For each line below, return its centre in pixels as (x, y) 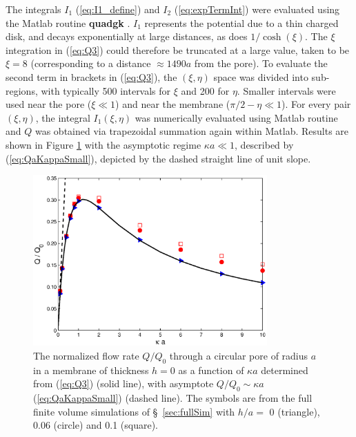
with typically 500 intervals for (106, 90)
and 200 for (205, 90)
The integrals (33, 9)
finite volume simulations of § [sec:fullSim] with (134, 411)
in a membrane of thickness (91, 370)
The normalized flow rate (86, 355)
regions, (22, 90)
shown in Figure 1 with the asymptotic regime (103, 144)
